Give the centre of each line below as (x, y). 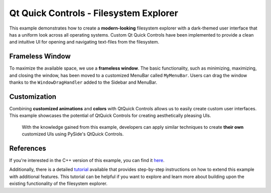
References (28, 148)
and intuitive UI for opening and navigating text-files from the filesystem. (84, 42)
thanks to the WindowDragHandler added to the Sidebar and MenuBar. (83, 82)
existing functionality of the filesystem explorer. (58, 183)
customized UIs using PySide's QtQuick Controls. (73, 134)
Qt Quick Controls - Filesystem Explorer (94, 13)
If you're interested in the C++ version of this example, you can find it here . (87, 160)
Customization (33, 96)
